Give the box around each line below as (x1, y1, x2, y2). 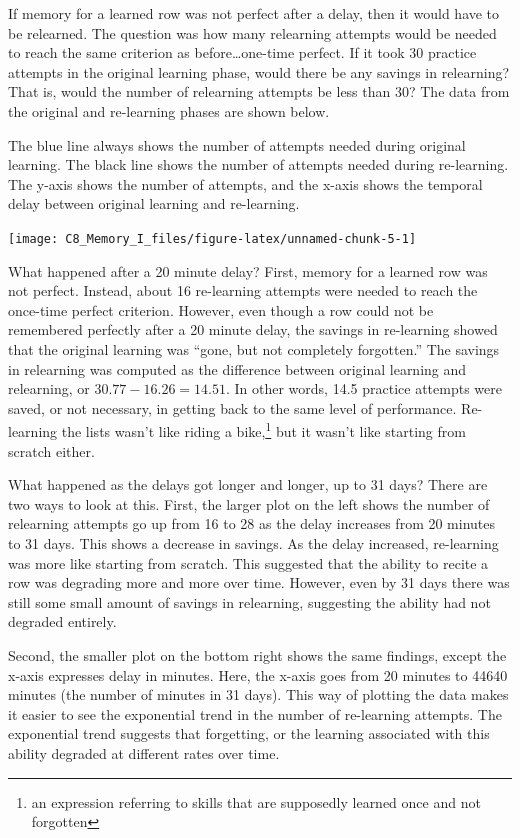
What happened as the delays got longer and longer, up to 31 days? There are (8, 474, 488, 495)
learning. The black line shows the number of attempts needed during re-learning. (8, 154, 509, 175)
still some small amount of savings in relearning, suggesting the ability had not (8, 591, 491, 612)
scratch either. (8, 440, 95, 461)
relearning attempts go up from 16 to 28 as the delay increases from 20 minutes (8, 513, 496, 534)
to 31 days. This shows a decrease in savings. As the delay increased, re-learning (8, 532, 499, 553)
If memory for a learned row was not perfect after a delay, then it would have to (8, 3, 500, 23)
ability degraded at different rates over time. (8, 742, 280, 763)
